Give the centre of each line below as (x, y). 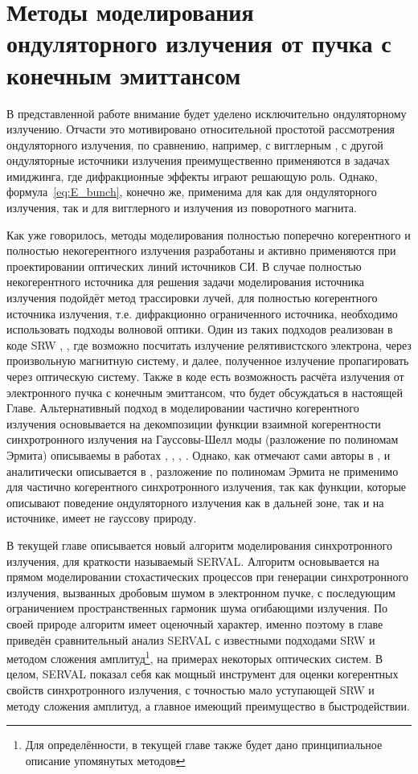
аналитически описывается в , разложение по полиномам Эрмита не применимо (203, 471)
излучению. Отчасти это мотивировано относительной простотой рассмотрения (201, 129)
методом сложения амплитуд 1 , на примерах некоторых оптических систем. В (195, 657)
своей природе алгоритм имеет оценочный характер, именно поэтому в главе (195, 623)
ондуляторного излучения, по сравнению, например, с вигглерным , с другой (195, 144)
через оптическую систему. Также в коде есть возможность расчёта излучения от (205, 376)
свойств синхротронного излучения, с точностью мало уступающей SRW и (191, 689)
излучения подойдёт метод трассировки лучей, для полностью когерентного (192, 298)
